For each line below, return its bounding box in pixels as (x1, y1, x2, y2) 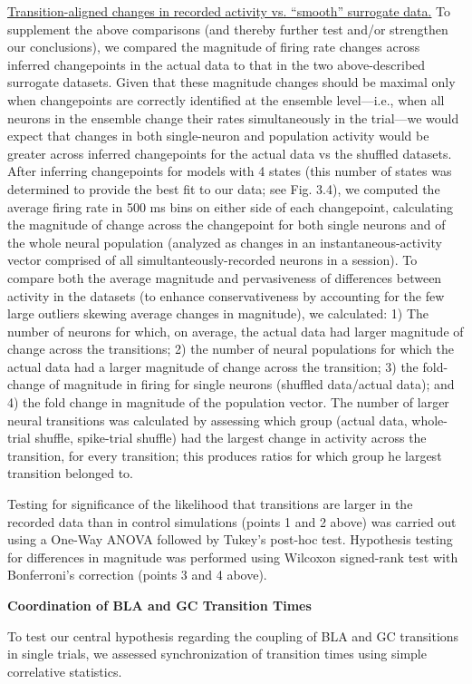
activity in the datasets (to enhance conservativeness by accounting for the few (7, 286, 445, 305)
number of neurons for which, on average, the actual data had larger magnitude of (7, 321, 464, 340)
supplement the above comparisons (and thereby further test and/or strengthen (7, 19, 448, 38)
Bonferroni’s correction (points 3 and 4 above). (7, 565, 267, 584)
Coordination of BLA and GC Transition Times (7, 596, 312, 614)
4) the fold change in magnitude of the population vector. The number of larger (7, 393, 449, 412)
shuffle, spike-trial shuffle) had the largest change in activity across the (34, 428, 427, 447)
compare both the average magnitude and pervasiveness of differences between (7, 268, 442, 287)
